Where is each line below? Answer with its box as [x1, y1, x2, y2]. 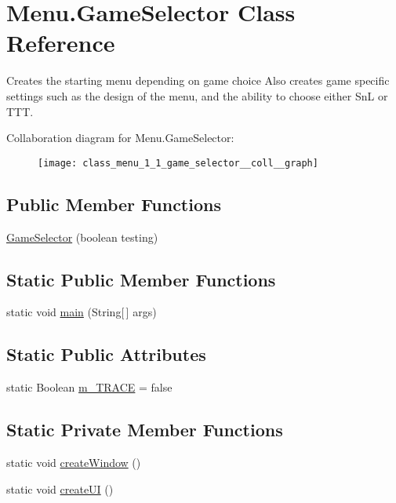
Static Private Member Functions [6, 417, 283, 442]
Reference [6, 27, 115, 59]
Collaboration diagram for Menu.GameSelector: [6, 129, 234, 146]
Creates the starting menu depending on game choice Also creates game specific [6, 72, 390, 89]
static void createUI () [6, 480, 114, 497]
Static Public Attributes [6, 342, 206, 366]
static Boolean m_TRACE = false [6, 379, 173, 395]
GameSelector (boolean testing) [6, 228, 158, 245]
